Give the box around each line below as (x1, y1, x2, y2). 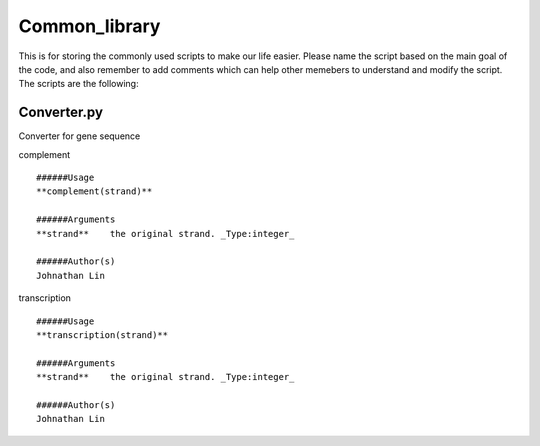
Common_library (18, 15, 161, 37)
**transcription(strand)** (36, 329, 169, 340)
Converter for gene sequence (18, 130, 141, 142)
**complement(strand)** (36, 186, 153, 197)
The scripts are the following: (18, 78, 139, 90)
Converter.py (18, 104, 104, 121)
